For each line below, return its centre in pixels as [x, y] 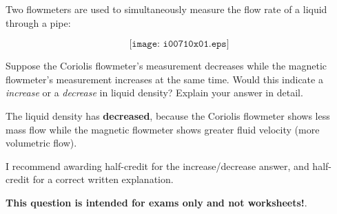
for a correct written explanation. [103, 179]
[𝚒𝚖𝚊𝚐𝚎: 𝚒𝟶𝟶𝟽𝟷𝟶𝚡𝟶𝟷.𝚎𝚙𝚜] [179, 44]
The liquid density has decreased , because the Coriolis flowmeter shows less [168, 115]
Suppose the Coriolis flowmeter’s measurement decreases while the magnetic [166, 66]
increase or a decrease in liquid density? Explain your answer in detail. [154, 93]
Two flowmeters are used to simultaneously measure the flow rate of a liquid [166, 9]
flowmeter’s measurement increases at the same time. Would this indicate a [164, 79]
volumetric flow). [41, 143]
